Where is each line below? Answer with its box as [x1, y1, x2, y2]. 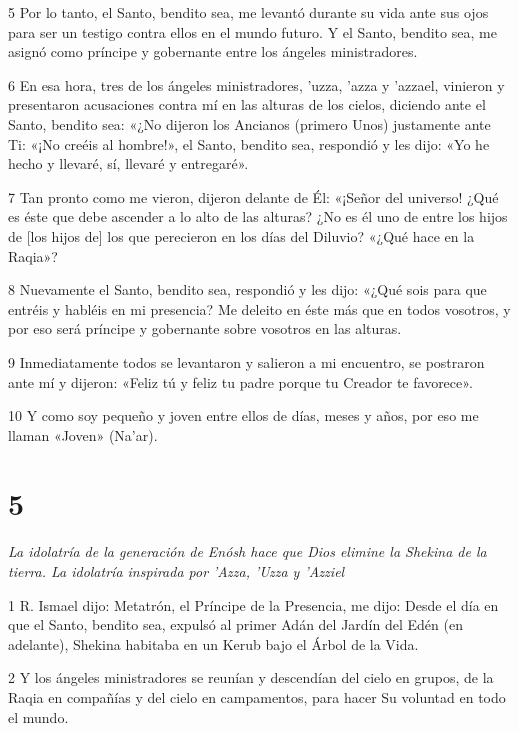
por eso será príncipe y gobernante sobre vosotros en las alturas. [8, 318, 402, 339]
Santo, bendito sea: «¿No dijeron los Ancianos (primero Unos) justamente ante [8, 113, 491, 134]
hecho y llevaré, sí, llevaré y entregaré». [8, 153, 249, 174]
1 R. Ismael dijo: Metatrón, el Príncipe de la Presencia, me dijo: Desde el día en [8, 594, 499, 615]
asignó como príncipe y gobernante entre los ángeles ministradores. [8, 41, 418, 62]
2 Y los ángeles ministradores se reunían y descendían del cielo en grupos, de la [8, 667, 494, 688]
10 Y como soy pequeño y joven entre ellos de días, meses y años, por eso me [8, 405, 479, 426]
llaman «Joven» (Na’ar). [8, 424, 158, 445]
